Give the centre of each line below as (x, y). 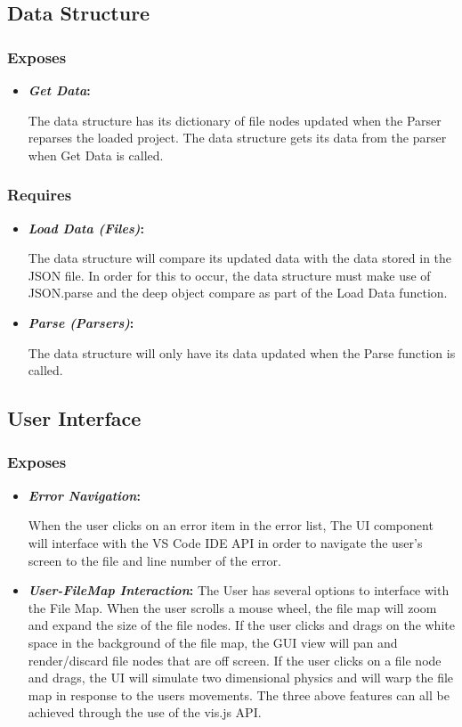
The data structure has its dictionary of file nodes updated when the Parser (235, 120)
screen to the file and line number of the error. (154, 560)
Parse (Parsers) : (81, 322)
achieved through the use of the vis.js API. (145, 712)
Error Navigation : (84, 495)
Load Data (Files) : (86, 228)
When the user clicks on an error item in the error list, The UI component (231, 525)
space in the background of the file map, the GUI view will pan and (213, 642)
